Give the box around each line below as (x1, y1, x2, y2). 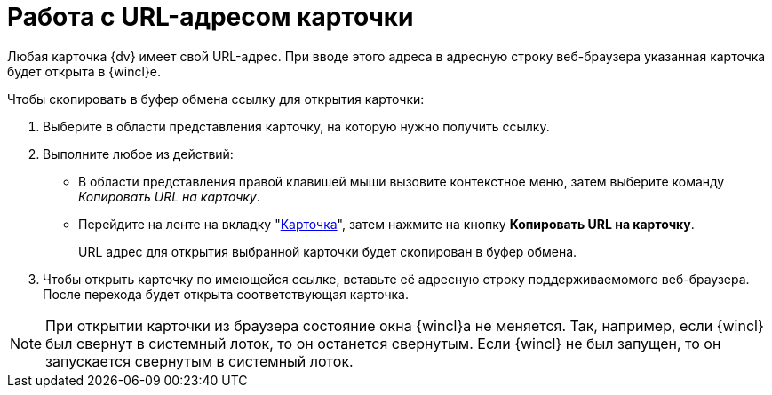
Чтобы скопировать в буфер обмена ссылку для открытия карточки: (7, 91, 425, 107)
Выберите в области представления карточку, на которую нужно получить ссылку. (43, 118, 550, 134)
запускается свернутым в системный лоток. (45, 352, 354, 370)
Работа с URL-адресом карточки (7, 2, 414, 32)
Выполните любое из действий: (43, 146, 234, 162)
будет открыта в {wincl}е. (7, 63, 161, 79)
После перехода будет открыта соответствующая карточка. (43, 286, 409, 302)
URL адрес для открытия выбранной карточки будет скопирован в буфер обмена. (78, 243, 577, 259)
